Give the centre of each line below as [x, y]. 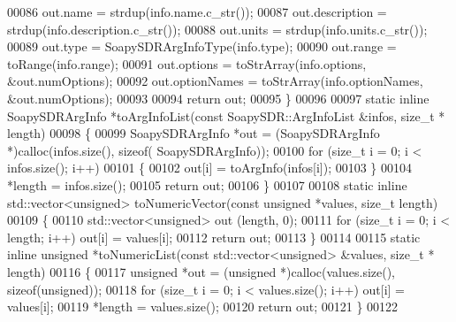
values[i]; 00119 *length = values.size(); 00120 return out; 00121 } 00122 [203, 307]
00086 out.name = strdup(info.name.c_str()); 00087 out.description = [197, 11]
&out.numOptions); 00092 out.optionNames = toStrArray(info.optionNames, [215, 81]
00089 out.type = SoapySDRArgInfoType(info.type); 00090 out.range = [202, 46]
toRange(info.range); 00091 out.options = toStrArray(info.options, [187, 63]
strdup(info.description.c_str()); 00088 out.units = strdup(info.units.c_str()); [217, 29]
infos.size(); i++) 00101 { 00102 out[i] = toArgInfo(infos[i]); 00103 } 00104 [210, 168]
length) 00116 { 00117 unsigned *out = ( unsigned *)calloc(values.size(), [201, 271]
